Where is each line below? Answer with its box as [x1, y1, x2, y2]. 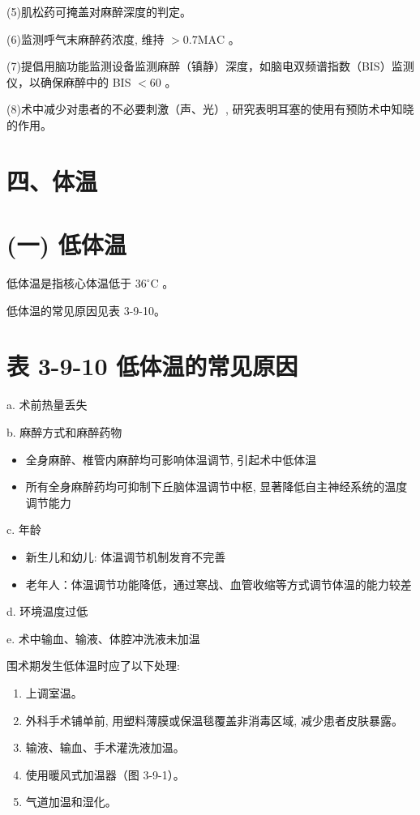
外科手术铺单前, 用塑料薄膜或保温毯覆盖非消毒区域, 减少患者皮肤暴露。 [25, 711, 403, 728]
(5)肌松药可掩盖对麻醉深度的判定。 [6, 3, 191, 19]
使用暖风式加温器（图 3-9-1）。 [25, 766, 185, 783]
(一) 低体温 [6, 228, 126, 261]
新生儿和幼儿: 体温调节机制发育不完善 [25, 548, 226, 565]
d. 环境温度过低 [6, 603, 88, 620]
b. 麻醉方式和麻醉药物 [6, 423, 122, 440]
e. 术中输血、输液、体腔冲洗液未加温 [6, 629, 200, 646]
